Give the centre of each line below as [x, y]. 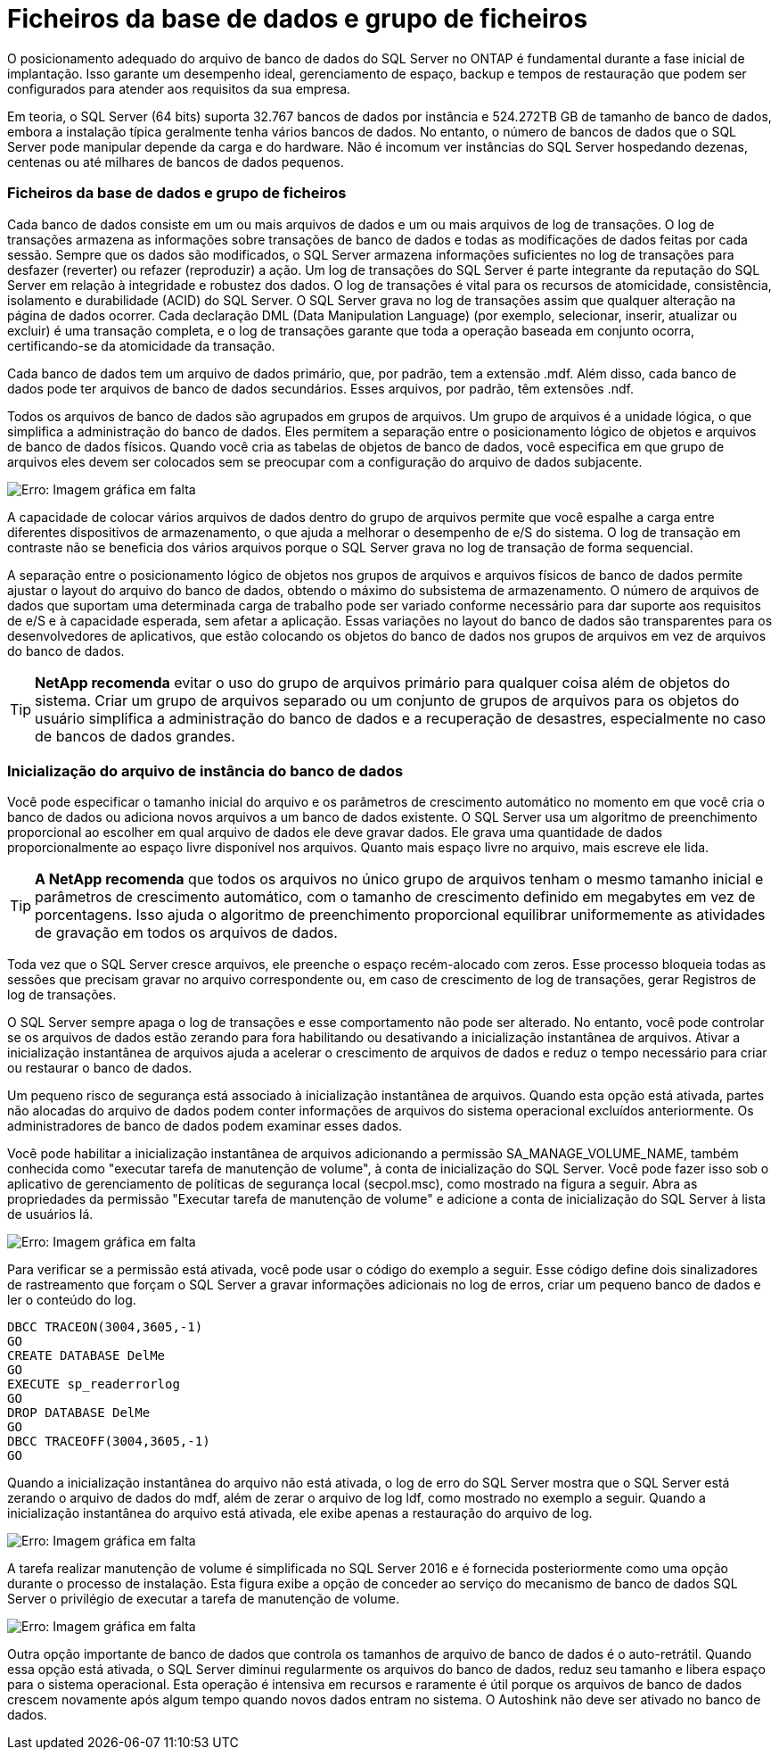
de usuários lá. [50, 1214]
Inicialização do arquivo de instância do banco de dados [205, 771]
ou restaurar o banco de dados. [100, 1068]
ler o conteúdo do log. [72, 1300]
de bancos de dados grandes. [135, 736]
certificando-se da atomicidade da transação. [141, 345]
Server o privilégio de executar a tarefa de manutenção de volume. [204, 1599]
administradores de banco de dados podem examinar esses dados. [205, 1126]
